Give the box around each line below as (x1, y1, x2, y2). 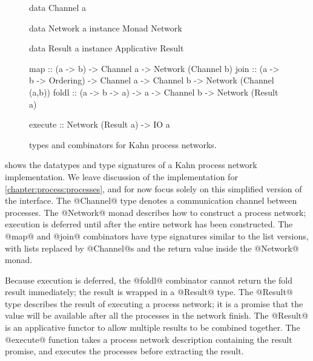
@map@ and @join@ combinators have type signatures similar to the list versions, (5, 229, 309, 242)
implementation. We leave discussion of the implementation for (5, 170, 238, 183)
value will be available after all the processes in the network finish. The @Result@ (5, 309, 309, 322)
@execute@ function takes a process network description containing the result (5, 333, 292, 345)
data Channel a (29, 1, 87, 13)
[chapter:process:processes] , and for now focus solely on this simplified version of (5, 182, 302, 195)
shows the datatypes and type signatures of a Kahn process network (5, 158, 257, 171)
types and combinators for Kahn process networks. (29, 138, 217, 151)
